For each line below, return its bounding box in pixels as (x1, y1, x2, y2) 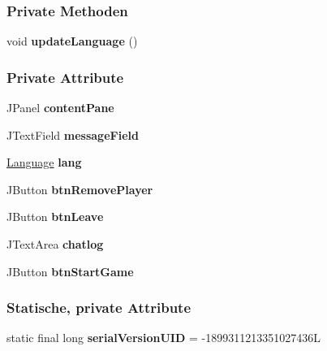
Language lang (6, 154, 82, 171)
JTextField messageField (6, 126, 139, 143)
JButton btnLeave (6, 208, 104, 225)
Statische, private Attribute (6, 297, 191, 318)
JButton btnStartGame (6, 262, 134, 279)
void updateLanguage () (6, 32, 138, 50)
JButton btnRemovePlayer (6, 180, 153, 197)
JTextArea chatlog (6, 236, 104, 252)
